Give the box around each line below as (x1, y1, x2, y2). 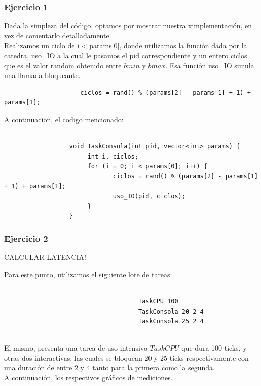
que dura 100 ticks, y (181, 342, 247, 353)
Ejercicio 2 (4, 231, 48, 244)
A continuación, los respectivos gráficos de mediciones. (4, 372, 173, 383)
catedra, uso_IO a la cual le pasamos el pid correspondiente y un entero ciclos (4, 50, 247, 60)
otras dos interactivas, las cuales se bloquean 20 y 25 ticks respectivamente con (4, 352, 249, 363)
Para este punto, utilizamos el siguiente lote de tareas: (4, 268, 172, 279)
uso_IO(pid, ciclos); (113, 192, 185, 200)
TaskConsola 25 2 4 (138, 318, 204, 325)
